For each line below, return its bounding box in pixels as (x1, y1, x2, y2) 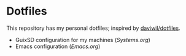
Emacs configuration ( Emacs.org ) (15, 43, 101, 50)
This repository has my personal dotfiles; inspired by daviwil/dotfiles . (6, 24, 180, 32)
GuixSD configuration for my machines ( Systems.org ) (15, 36, 150, 43)
